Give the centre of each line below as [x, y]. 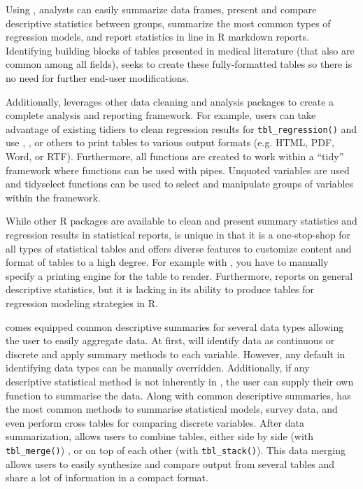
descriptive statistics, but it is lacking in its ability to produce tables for [160, 289]
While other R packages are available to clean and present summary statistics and [181, 221]
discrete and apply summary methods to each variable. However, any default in [176, 354]
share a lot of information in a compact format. [107, 477]
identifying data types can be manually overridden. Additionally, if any [158, 368]
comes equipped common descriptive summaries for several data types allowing [175, 326]
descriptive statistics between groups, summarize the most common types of [168, 23]
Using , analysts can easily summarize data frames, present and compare [161, 9]
